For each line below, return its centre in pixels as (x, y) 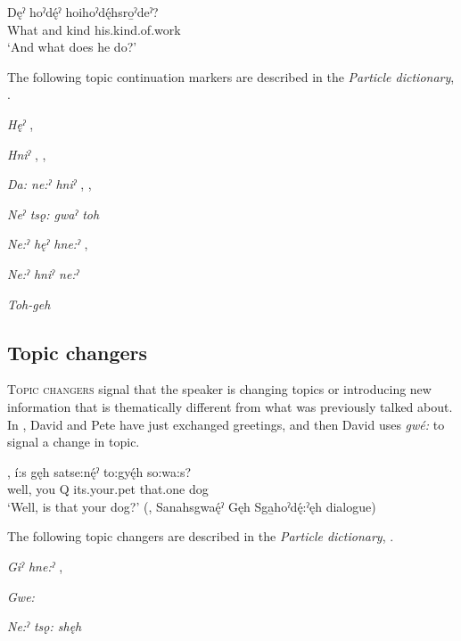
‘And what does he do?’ (72, 47)
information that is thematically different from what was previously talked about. (230, 406)
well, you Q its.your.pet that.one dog (108, 489)
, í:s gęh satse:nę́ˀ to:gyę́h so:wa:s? (99, 471)
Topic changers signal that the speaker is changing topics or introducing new (219, 389)
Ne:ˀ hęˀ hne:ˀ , (48, 244)
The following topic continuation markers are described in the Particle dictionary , (231, 76)
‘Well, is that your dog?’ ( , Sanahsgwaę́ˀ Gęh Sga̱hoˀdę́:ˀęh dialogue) (192, 506)
